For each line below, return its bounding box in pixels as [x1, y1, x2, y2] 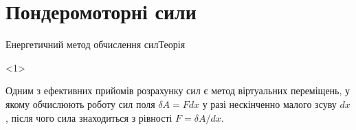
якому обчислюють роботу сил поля [5, 96, 155, 111]
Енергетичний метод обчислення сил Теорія [5, 37, 186, 52]
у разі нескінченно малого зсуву [202, 96, 337, 111]
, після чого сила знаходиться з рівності [5, 110, 173, 124]
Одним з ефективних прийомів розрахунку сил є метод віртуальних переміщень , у [5, 83, 351, 98]
